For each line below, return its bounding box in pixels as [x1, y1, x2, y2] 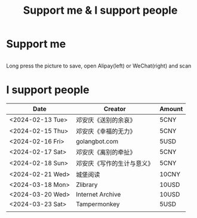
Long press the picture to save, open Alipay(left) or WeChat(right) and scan [6, 62, 192, 69]
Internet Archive [75, 190, 121, 198]
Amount [159, 105, 183, 113]
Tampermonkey [75, 199, 120, 208]
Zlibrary [75, 180, 98, 189]
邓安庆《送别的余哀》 [75, 116, 136, 124]
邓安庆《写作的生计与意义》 [75, 159, 154, 167]
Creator [103, 105, 127, 113]
